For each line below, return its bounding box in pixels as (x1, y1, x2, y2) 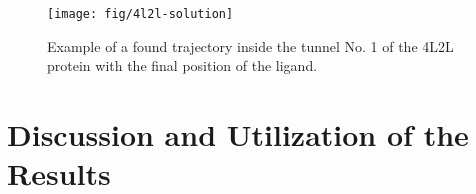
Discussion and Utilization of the (7, 114, 469, 155)
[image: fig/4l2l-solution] (47, 7, 234, 21)
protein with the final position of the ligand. (47, 55, 318, 76)
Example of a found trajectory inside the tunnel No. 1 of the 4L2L (47, 35, 454, 56)
